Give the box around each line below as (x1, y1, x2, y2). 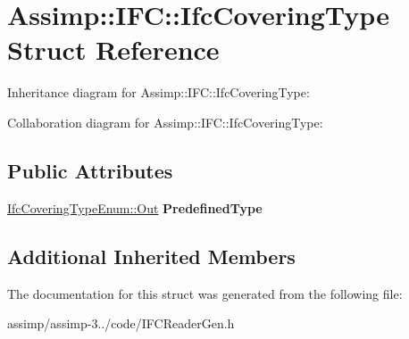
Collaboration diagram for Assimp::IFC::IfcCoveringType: (7, 112, 323, 131)
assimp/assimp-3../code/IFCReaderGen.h (7, 314, 235, 333)
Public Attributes (7, 156, 173, 184)
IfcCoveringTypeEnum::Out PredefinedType (7, 198, 263, 217)
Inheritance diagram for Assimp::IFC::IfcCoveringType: (7, 83, 310, 102)
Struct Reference (7, 31, 220, 68)
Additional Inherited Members (7, 242, 296, 269)
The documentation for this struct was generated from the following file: (7, 284, 403, 302)
